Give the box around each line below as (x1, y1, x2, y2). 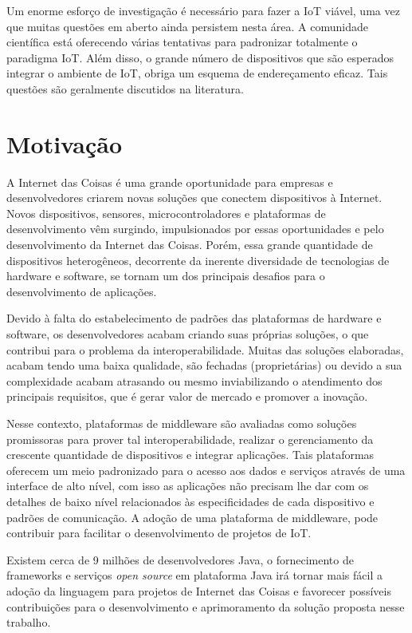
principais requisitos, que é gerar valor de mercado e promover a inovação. (6, 388, 368, 405)
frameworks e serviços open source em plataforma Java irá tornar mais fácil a (6, 567, 383, 584)
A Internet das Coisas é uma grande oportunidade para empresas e (6, 173, 333, 190)
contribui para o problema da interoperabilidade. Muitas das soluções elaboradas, (6, 341, 404, 358)
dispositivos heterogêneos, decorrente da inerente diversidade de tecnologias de (6, 251, 390, 268)
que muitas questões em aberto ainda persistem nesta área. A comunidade (6, 18, 368, 34)
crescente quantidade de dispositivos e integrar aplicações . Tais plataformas (6, 446, 375, 463)
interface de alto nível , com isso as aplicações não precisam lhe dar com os (6, 477, 369, 494)
